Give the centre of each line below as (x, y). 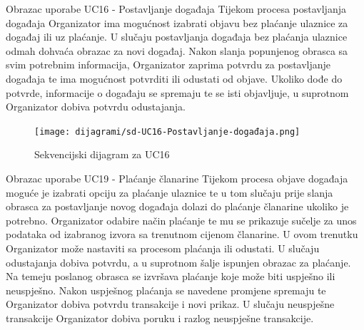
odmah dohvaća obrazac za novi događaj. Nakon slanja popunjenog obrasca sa (177, 50)
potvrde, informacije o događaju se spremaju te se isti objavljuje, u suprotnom (177, 92)
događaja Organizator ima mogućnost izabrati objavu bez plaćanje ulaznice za (177, 22)
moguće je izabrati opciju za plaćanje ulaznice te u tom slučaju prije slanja (170, 192)
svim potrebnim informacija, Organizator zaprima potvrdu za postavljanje (168, 65)
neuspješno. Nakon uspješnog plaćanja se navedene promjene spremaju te (166, 290)
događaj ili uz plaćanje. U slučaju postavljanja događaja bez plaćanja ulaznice (177, 37)
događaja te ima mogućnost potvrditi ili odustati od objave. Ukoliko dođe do (174, 78)
